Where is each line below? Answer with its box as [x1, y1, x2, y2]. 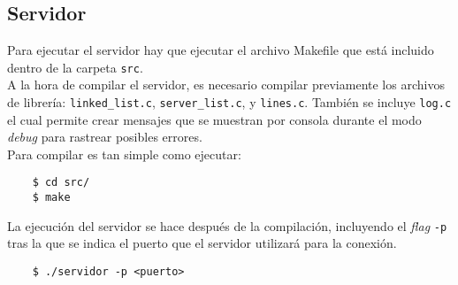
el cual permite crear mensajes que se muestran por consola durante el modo [7, 110, 422, 128]
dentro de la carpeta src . [7, 58, 143, 76]
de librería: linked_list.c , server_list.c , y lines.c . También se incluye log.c [7, 93, 452, 112]
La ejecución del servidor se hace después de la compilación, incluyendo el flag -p [7, 216, 447, 235]
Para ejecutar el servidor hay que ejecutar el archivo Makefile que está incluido [7, 41, 434, 59]
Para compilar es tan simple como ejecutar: [7, 144, 241, 163]
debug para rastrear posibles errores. [7, 127, 202, 146]
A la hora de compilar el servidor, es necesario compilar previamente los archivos [7, 75, 445, 94]
